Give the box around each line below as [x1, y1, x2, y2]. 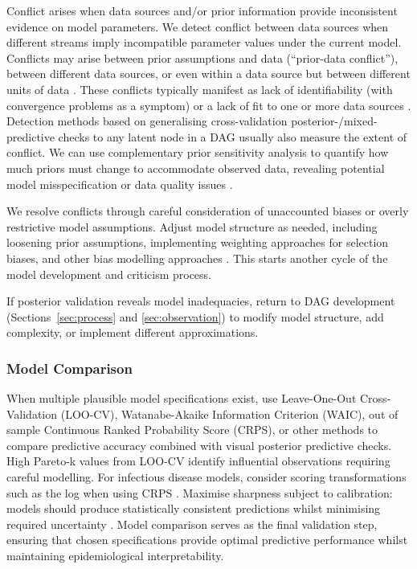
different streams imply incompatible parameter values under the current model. [6, 34, 402, 51]
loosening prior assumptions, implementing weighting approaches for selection [6, 234, 389, 251]
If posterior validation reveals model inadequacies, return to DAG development [6, 293, 395, 309]
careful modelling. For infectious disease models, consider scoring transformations [6, 469, 407, 485]
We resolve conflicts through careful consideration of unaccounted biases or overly [6, 203, 409, 219]
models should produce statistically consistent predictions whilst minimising [6, 500, 381, 517]
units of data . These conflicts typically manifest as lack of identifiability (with [6, 80, 393, 97]
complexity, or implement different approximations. [6, 324, 259, 341]
